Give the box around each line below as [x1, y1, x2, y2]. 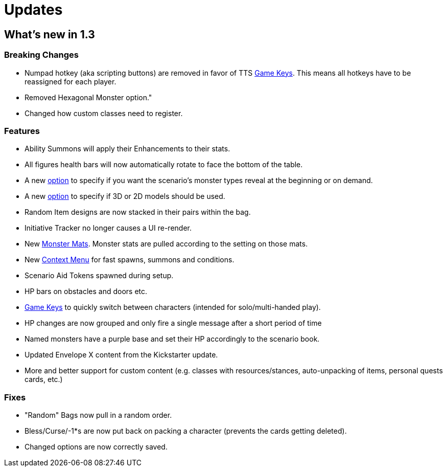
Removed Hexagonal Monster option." [25, 93, 152, 102]
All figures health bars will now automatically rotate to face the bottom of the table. [25, 160, 303, 169]
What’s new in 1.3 [4, 28, 95, 41]
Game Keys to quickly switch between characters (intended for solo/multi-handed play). [25, 303, 321, 312]
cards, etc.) [25, 375, 63, 384]
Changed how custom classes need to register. [25, 108, 183, 118]
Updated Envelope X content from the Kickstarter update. [25, 350, 218, 360]
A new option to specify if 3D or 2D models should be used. [25, 192, 225, 201]
